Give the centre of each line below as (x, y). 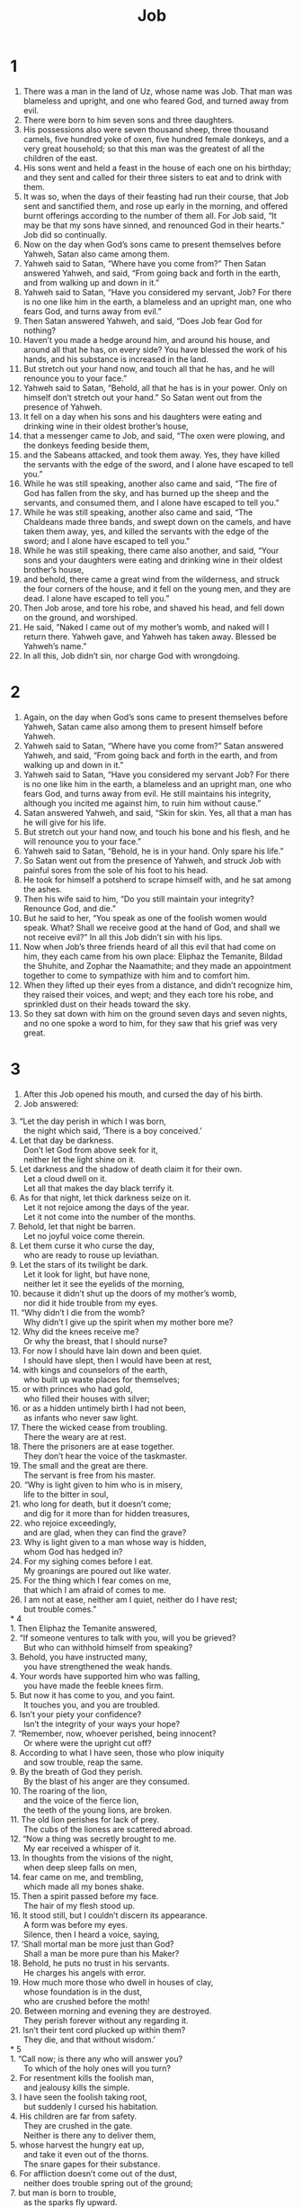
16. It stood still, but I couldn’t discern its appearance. (109, 1915)
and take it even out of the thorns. (86, 2154)
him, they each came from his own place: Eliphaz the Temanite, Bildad (153, 956)
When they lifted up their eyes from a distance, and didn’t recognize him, (158, 985)
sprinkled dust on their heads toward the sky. (107, 1004)
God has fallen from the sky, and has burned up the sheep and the (146, 493)
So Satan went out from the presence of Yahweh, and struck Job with (152, 860)
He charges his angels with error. (84, 1972)
